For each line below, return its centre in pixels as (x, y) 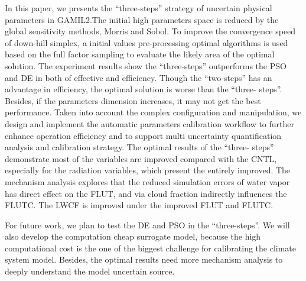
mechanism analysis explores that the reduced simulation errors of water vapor (147, 181)
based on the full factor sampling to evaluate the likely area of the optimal (140, 54)
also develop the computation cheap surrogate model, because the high (133, 236)
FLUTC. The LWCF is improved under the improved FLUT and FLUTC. (139, 205)
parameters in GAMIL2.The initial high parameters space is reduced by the (142, 19)
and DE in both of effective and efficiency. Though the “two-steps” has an (139, 77)
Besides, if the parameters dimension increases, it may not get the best (133, 100)
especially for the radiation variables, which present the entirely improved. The (148, 170)
